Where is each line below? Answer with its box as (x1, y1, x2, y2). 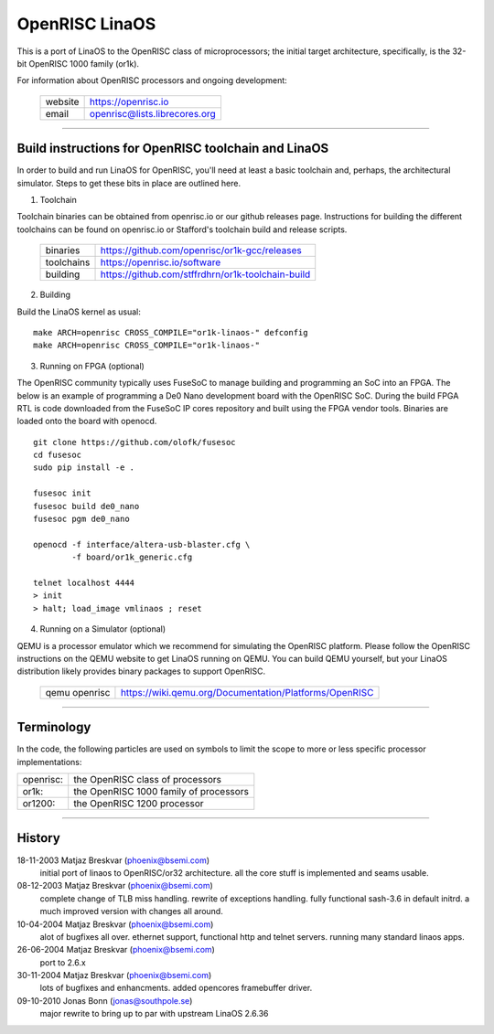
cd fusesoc (33, 450, 82, 461)
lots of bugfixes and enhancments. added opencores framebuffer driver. (39, 983, 313, 994)
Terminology (16, 720, 91, 735)
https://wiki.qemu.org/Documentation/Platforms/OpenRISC (120, 686, 374, 698)
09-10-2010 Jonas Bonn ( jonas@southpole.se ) (16, 995, 193, 1006)
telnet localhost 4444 (33, 578, 135, 588)
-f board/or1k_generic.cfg (71, 552, 193, 562)
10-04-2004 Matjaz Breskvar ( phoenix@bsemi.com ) (16, 919, 214, 930)
